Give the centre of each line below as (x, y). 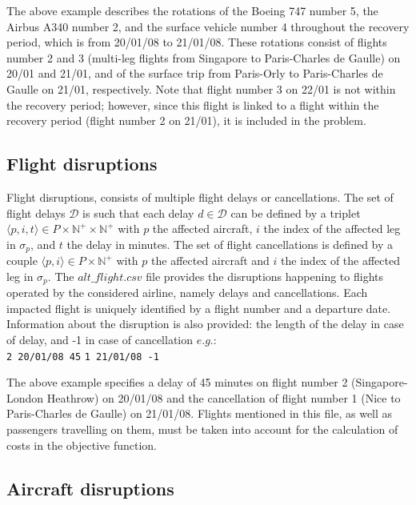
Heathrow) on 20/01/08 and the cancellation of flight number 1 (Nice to (224, 397)
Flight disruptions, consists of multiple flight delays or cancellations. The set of (200, 196)
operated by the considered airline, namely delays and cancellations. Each (187, 293)
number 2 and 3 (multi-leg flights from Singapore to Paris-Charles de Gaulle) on (204, 57)
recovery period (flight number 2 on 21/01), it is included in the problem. (186, 120)
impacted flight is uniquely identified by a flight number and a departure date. (199, 308)
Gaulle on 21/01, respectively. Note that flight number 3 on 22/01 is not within (201, 88)
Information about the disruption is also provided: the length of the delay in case (205, 324)
